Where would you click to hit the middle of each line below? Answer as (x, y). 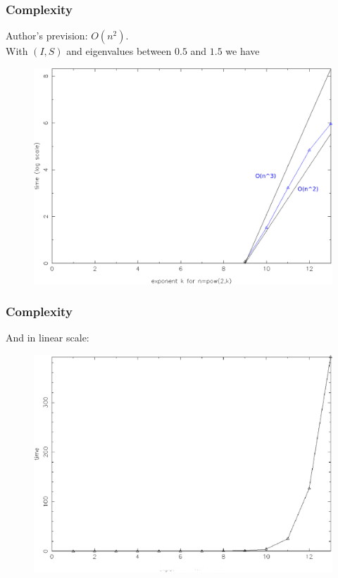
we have (243, 51)
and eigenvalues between (119, 51)
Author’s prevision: (47, 36)
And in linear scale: (48, 338)
